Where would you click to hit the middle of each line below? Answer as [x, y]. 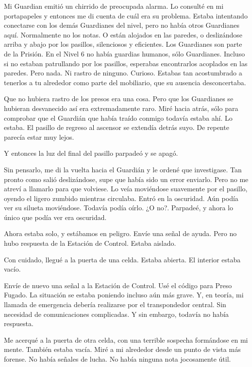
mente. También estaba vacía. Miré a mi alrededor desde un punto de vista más [122, 349]
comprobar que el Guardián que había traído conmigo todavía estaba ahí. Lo [118, 118]
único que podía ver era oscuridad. [55, 217]
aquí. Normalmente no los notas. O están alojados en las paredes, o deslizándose [123, 34]
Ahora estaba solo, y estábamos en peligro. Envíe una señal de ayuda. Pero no [120, 233]
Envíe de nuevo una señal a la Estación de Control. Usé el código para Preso [118, 285]
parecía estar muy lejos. [39, 137]
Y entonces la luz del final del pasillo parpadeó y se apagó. [91, 153]
